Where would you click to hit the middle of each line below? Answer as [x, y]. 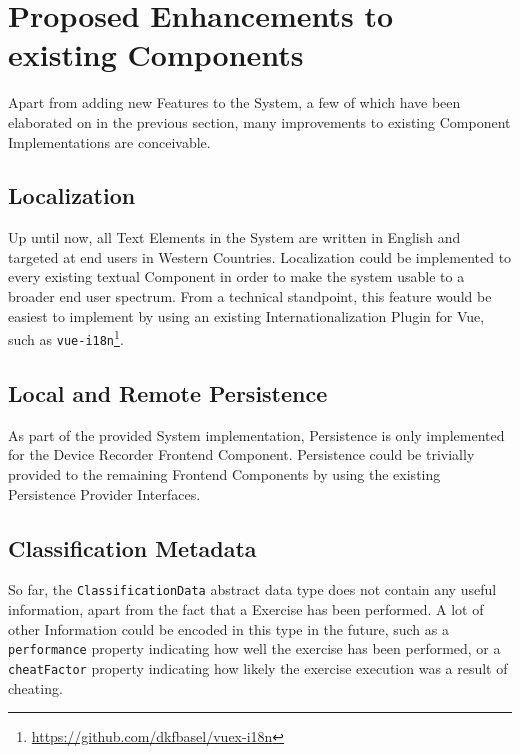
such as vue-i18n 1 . [66, 337]
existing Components [156, 54]
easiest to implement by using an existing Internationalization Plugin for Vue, [246, 315]
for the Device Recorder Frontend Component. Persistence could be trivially [241, 454]
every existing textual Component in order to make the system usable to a [236, 276]
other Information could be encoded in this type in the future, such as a [228, 628]
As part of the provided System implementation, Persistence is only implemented [256, 434]
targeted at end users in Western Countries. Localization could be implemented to [260, 256]
